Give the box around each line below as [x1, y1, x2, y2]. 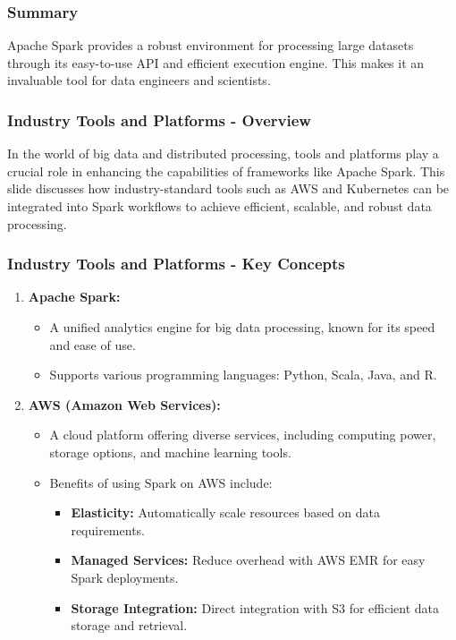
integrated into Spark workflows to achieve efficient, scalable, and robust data [7, 197, 432, 215]
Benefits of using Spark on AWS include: [49, 473, 273, 491]
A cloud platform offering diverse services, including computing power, [49, 425, 436, 444]
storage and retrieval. [71, 616, 188, 635]
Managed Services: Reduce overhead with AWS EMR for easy [71, 550, 426, 569]
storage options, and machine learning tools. [49, 442, 291, 461]
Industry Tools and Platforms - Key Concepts [7, 252, 345, 275]
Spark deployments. [71, 567, 179, 586]
